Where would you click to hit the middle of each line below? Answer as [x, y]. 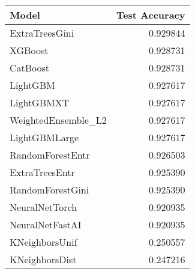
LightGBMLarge [44, 137]
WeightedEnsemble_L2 [58, 120]
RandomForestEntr [50, 155]
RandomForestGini [49, 190]
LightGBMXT [40, 102]
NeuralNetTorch [43, 207]
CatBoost [30, 68]
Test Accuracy [151, 15]
